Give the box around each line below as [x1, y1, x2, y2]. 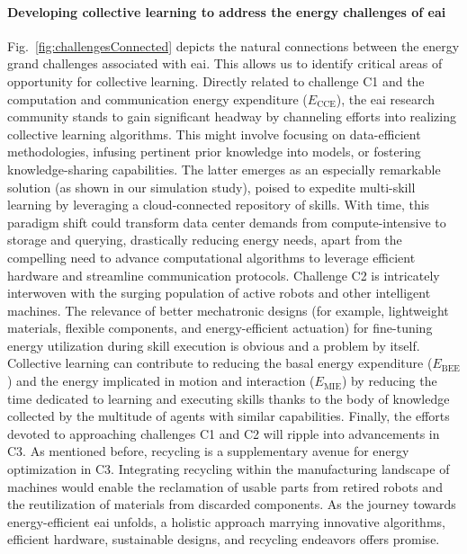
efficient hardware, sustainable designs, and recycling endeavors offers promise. [7, 530, 440, 549]
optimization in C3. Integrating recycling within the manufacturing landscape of [7, 460, 450, 478]
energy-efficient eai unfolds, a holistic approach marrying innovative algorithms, [7, 512, 445, 531]
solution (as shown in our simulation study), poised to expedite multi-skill [7, 177, 416, 196]
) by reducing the [341, 371, 437, 390]
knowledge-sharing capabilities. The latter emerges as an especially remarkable [7, 159, 441, 178]
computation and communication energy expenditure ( [7, 89, 308, 108]
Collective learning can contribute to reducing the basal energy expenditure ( [7, 353, 433, 372]
